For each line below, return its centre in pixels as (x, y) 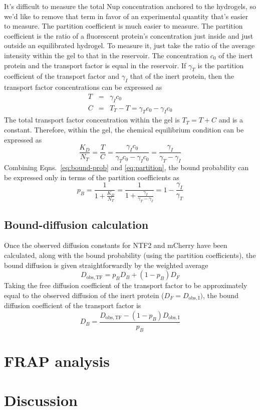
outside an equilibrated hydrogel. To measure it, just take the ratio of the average (129, 45)
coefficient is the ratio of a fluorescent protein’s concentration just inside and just (129, 35)
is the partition (221, 65)
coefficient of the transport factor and (62, 76)
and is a (231, 120)
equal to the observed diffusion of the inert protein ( (84, 295)
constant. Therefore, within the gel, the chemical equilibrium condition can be (124, 129)
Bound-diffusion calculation (76, 224)
